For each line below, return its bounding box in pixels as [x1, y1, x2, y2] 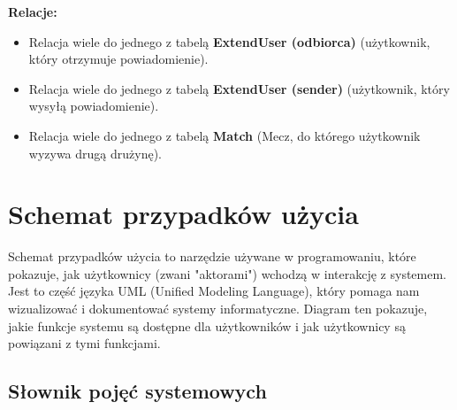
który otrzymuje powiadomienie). [28, 50, 209, 68]
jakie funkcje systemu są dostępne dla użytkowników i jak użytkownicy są [8, 316, 406, 335]
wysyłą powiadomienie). [28, 97, 159, 115]
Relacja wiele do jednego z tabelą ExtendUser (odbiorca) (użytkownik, [28, 32, 430, 50]
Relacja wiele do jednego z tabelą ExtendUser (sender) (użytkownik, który [28, 79, 450, 97]
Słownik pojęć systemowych [8, 377, 267, 405]
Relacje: [8, 3, 57, 20]
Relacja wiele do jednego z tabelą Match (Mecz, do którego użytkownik [28, 126, 421, 144]
